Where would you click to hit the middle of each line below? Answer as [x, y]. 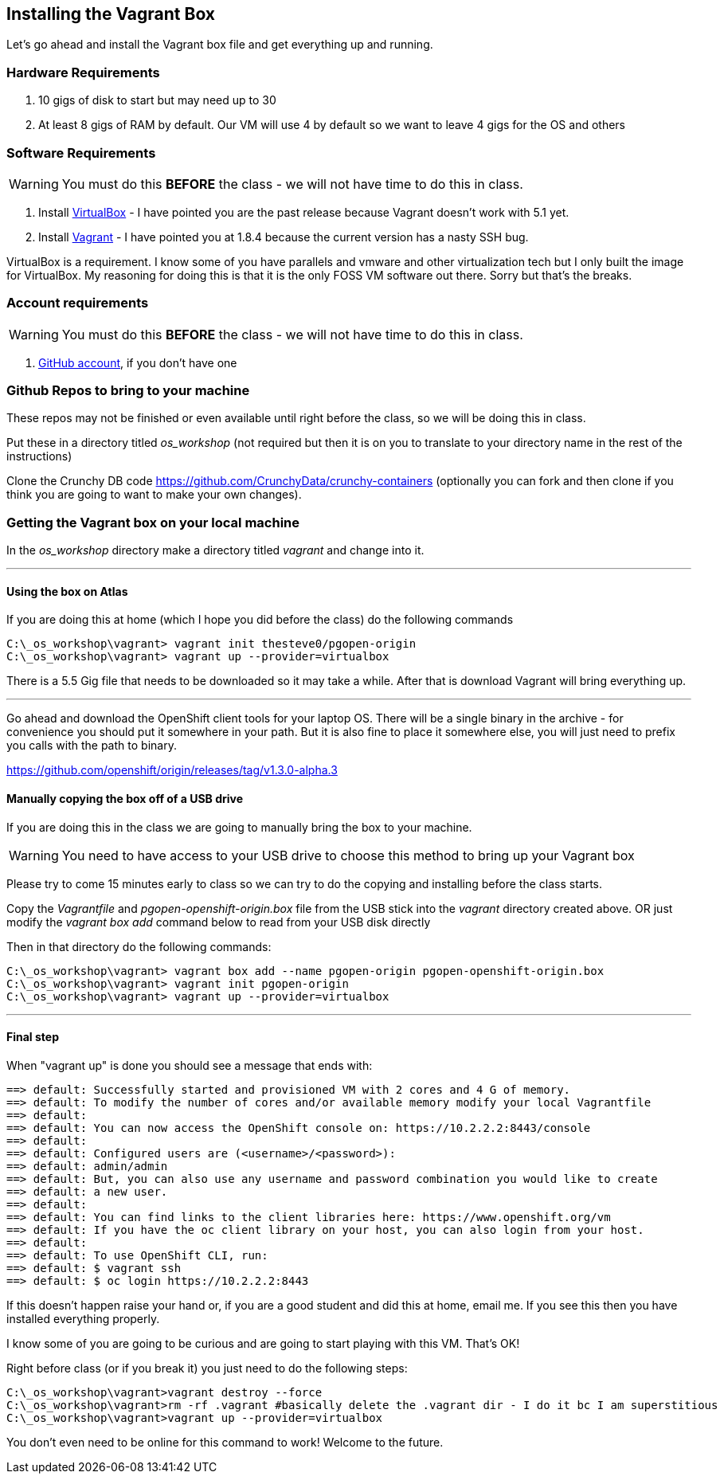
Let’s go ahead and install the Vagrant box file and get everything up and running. [220, 45]
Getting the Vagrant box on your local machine [153, 522]
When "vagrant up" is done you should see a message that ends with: [190, 1065]
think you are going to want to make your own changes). [154, 495]
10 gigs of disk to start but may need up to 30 [157, 100]
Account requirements [78, 303]
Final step [33, 1037]
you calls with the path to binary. [92, 746]
